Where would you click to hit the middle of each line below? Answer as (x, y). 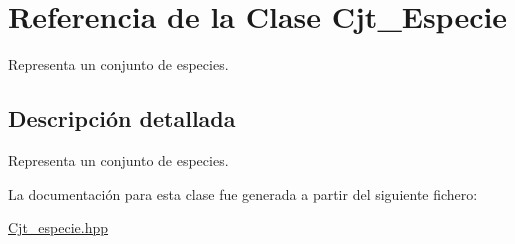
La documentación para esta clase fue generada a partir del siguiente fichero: (243, 193)
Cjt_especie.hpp (58, 227)
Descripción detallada (122, 118)
